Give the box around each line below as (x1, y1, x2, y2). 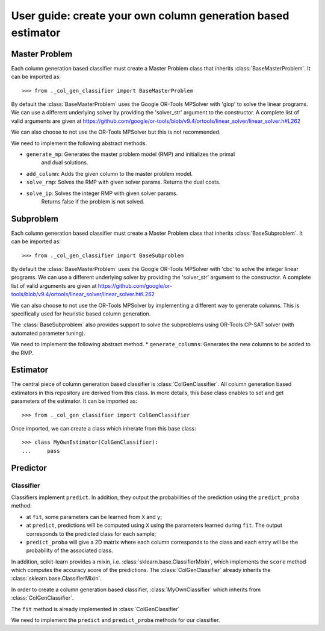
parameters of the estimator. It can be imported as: (11, 397, 138, 405)
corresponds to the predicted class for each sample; (26, 530, 156, 537)
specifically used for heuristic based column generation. (11, 310, 151, 317)
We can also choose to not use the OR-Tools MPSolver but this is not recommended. (11, 128, 221, 135)
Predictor (11, 462, 48, 473)
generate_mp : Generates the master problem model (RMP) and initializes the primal (26, 151, 235, 158)
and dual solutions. (41, 159, 88, 166)
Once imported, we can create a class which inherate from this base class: (11, 425, 196, 432)
